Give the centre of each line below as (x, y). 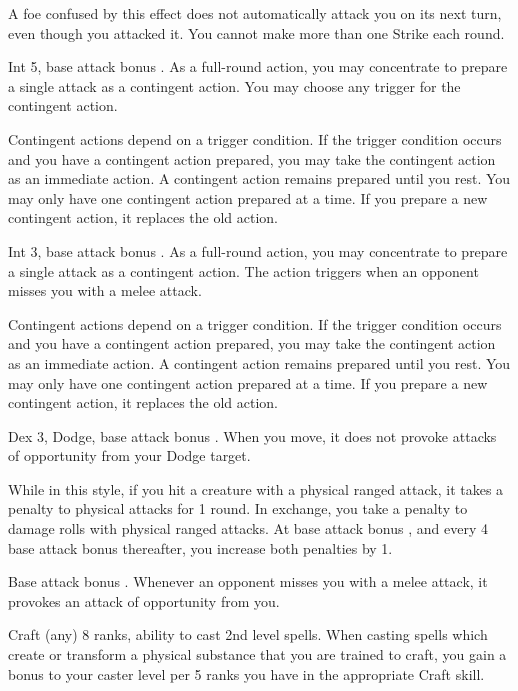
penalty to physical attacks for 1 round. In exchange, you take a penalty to (238, 508)
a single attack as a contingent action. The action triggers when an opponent (243, 270)
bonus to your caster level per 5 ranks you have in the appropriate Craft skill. (246, 673)
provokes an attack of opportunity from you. (144, 600)
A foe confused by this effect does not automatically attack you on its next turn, (255, 13)
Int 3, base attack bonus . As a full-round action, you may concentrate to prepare (258, 250)
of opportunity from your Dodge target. (129, 455)
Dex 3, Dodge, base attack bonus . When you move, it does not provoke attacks (252, 435)
